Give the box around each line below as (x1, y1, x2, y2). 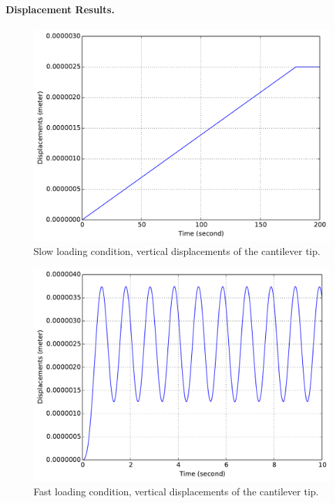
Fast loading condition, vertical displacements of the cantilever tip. (33, 484, 319, 499)
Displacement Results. (6, 1, 115, 16)
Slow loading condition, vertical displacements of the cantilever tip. (33, 243, 320, 258)
